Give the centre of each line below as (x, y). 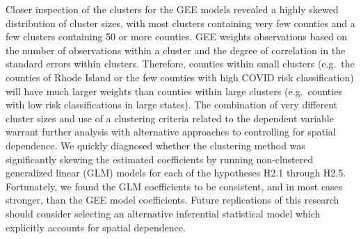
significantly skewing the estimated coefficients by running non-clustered (160, 159)
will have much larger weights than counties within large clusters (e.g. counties (174, 91)
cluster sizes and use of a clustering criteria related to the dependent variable (170, 118)
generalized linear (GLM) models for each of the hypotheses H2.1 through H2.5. (176, 173)
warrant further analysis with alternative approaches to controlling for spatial (171, 132)
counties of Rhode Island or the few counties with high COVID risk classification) (180, 77)
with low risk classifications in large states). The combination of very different (171, 105)
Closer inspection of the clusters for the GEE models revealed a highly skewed (172, 9)
